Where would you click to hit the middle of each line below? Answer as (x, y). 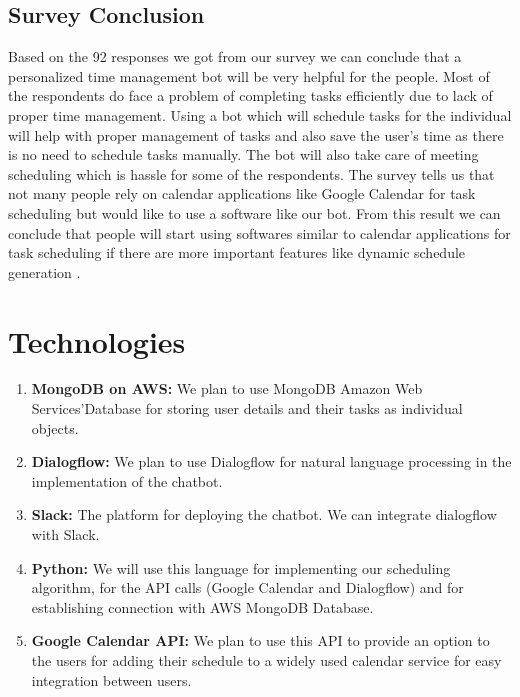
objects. (55, 427)
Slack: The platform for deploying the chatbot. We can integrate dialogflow (264, 514)
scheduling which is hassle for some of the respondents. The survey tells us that (251, 173)
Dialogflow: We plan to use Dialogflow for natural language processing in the (271, 461)
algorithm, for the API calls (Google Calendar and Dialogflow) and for (247, 587)
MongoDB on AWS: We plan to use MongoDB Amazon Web (227, 388)
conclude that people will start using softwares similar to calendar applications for (259, 232)
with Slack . (65, 534)
